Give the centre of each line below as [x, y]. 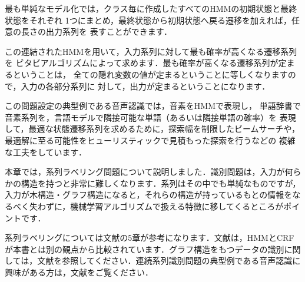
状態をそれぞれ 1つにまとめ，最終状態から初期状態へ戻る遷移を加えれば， [148, 20]
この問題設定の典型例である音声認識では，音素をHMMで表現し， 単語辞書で [153, 106]
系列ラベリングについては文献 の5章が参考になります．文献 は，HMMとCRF [150, 238]
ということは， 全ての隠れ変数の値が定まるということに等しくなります [150, 74]
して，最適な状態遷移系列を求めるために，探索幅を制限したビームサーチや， [152, 129]
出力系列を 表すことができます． [109, 31]
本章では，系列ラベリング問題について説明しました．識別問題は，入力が [145, 172]
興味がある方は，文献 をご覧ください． [79, 272]
